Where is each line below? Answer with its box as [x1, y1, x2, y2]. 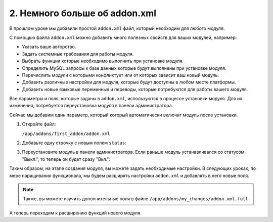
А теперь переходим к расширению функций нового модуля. [9, 210, 142, 216]
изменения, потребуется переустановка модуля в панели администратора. [9, 103, 173, 109]
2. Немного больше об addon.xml [9, 8, 157, 19]
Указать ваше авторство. [22, 43, 76, 50]
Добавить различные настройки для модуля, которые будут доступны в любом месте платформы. [22, 79, 236, 85]
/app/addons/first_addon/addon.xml [22, 130, 111, 137]
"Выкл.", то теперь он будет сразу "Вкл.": [22, 156, 111, 162]
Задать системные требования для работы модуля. [22, 51, 134, 57]
